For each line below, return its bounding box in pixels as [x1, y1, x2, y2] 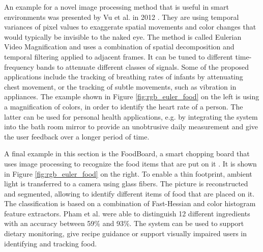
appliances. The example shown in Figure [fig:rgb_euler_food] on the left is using [4, 91, 259, 102]
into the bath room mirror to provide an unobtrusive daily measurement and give [4, 121, 258, 132]
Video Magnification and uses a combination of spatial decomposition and [4, 41, 235, 52]
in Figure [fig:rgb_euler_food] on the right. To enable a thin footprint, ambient [4, 168, 252, 179]
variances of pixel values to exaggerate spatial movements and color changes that [4, 21, 256, 32]
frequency [4, 61, 34, 72]
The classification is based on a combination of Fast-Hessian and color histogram [4, 198, 256, 209]
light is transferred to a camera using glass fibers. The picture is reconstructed [4, 178, 248, 189]
